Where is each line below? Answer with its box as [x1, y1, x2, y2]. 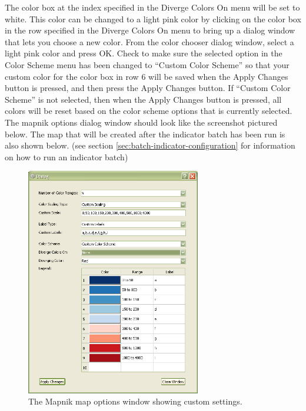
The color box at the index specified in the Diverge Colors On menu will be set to [5, 1, 300, 13]
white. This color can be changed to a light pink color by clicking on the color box [5, 12, 301, 25]
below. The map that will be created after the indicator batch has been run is [5, 127, 285, 140]
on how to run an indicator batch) [5, 150, 128, 163]
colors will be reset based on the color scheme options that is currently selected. [5, 105, 292, 117]
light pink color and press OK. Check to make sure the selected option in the [5, 47, 282, 59]
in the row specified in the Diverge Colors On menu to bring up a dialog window [5, 24, 295, 36]
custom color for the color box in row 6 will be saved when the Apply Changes [5, 70, 288, 82]
